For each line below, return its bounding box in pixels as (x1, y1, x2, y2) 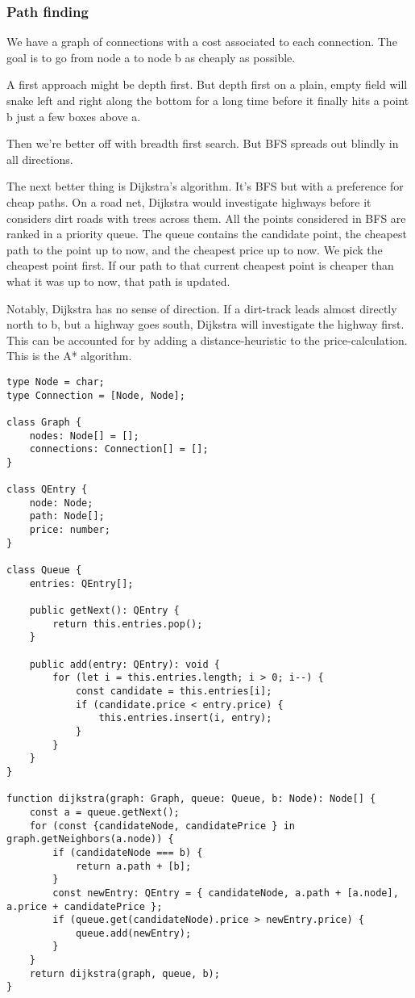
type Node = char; (6, 375, 105, 388)
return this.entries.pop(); (52, 618, 203, 630)
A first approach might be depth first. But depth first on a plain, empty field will (6, 76, 408, 93)
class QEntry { (6, 484, 88, 496)
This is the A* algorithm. (6, 347, 132, 364)
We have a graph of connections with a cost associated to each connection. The (6, 33, 397, 50)
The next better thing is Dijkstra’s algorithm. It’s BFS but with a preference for (6, 178, 404, 195)
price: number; (29, 524, 110, 536)
